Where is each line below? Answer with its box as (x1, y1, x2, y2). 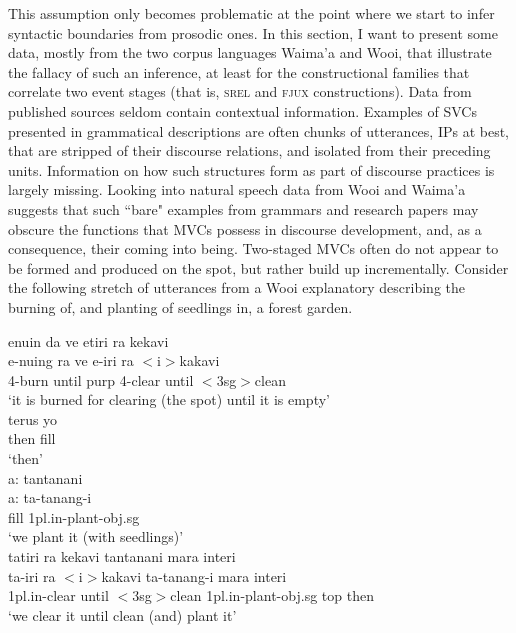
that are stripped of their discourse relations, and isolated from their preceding (8, 140, 491, 161)
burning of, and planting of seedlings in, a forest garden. (8, 296, 353, 317)
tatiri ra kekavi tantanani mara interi (8, 546, 236, 567)
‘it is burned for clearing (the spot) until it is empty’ (8, 389, 330, 410)
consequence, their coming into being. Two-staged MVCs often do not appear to (8, 238, 499, 259)
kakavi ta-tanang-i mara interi (101, 565, 287, 586)
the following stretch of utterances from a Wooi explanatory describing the (8, 277, 466, 298)
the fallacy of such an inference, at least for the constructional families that (8, 61, 470, 82)
